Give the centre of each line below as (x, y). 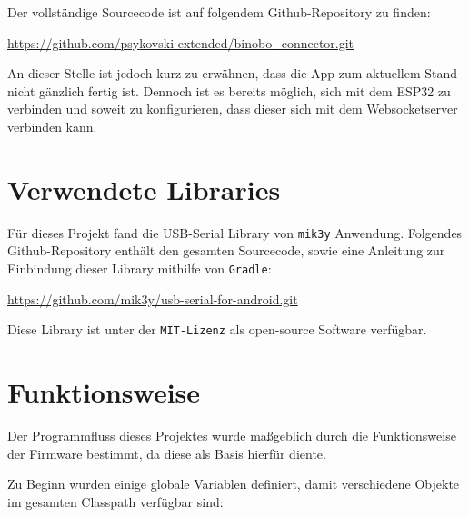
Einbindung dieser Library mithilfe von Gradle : (140, 268)
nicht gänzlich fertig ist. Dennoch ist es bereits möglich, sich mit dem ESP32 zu (229, 90)
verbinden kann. (52, 126)
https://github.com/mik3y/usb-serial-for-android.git (153, 298)
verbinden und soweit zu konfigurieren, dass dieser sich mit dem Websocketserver (233, 109)
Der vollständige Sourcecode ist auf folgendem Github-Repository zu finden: (219, 12)
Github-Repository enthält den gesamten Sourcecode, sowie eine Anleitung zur (226, 250)
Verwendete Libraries (144, 189)
